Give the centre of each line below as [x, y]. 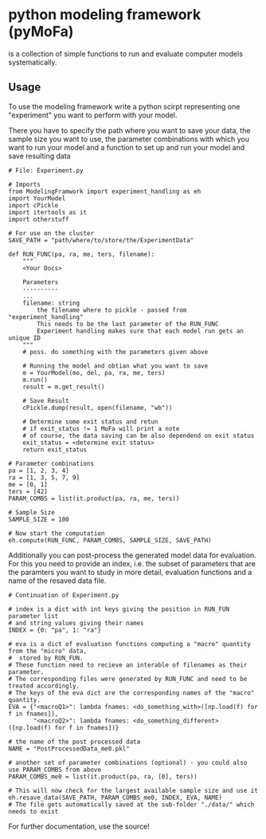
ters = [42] [28, 491]
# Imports [25, 184]
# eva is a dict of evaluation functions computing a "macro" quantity [129, 644]
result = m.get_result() [64, 387]
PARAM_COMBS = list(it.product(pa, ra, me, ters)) [94, 498]
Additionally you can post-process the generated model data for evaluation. [132, 555]
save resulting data [39, 156]
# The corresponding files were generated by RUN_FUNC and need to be [128, 679]
